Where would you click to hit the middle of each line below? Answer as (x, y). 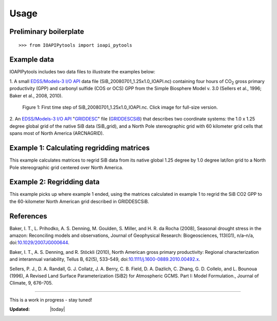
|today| (57, 309)
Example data (32, 60)
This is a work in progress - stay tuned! (51, 299)
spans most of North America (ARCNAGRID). (57, 133)
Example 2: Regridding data (55, 182)
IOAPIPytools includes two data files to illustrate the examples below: (83, 72)
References (28, 216)
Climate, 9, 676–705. (31, 283)
